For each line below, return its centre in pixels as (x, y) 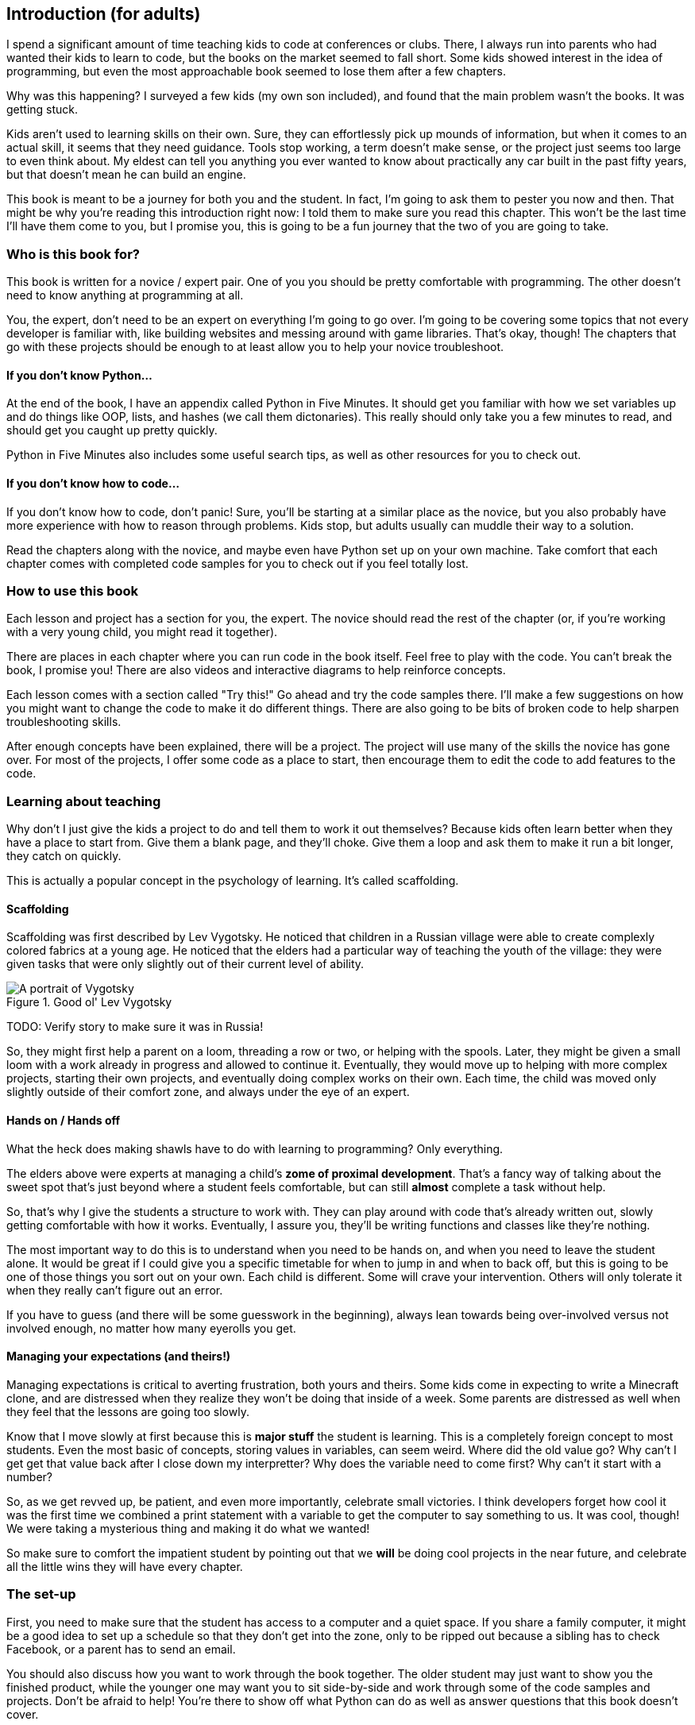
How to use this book (73, 590)
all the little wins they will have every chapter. (125, 1566)
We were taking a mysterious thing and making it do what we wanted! (188, 1528)
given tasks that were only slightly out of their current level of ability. (185, 964)
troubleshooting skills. (64, 722)
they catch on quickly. (64, 856)
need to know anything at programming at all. (125, 295)
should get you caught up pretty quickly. (112, 430)
